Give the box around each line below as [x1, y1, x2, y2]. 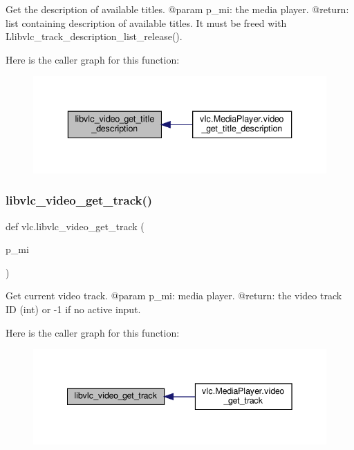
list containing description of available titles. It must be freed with [6, 15, 287, 30]
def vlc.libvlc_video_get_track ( [6, 218, 145, 233]
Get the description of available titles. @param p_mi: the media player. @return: [6, 2, 349, 16]
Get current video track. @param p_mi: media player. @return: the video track [6, 288, 342, 303]
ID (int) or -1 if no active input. [6, 302, 141, 317]
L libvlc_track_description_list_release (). [6, 29, 183, 44]
